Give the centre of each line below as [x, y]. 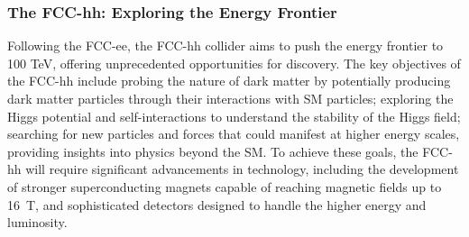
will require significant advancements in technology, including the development [242, 169]
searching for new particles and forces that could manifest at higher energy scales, [234, 134]
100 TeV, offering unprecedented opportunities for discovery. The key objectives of [234, 63]
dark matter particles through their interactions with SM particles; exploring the [230, 98]
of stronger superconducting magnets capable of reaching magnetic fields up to [225, 186]
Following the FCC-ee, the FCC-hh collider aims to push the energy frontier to [225, 46]
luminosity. [37, 222]
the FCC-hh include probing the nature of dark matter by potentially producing [229, 81]
